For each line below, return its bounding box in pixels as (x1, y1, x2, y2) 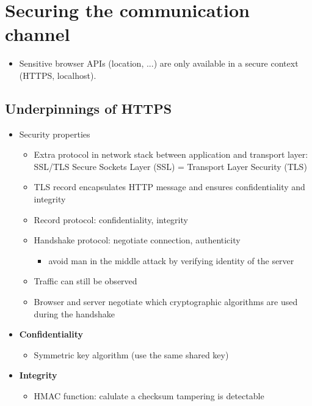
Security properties (19, 127, 90, 140)
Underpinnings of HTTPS (5, 98, 172, 117)
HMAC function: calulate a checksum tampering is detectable (34, 389, 264, 402)
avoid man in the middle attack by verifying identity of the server (48, 254, 294, 267)
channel (5, 21, 70, 46)
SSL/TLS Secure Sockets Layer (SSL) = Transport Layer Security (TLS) (34, 160, 307, 172)
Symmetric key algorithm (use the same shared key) (34, 348, 229, 361)
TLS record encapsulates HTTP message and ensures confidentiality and (34, 180, 305, 193)
